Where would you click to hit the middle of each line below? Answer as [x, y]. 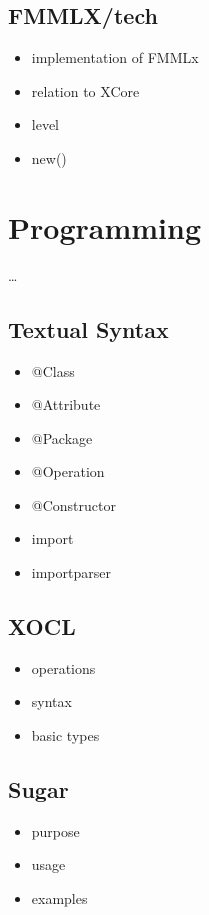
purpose [55, 830]
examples [59, 898]
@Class [53, 370]
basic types [65, 735]
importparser [71, 572]
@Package [62, 437]
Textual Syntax [88, 328]
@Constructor [73, 504]
